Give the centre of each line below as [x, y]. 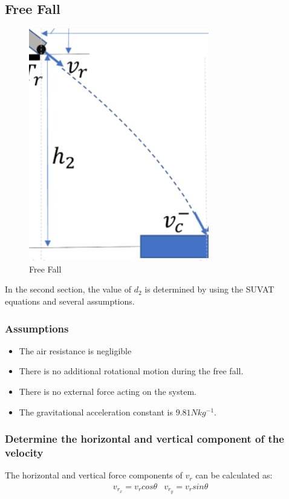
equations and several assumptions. [70, 301]
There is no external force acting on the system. [108, 391]
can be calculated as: [234, 475]
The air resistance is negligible [75, 350]
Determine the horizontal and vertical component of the [144, 439]
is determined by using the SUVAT [209, 289]
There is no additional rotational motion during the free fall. [131, 371]
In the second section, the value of [68, 289]
